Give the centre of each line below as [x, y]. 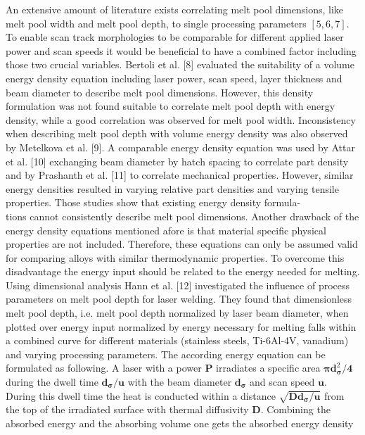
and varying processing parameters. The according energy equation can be [166, 354]
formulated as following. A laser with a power [104, 368]
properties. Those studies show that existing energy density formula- [153, 202]
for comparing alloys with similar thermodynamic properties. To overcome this [175, 257]
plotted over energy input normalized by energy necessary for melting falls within [181, 326]
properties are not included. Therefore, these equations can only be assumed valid [182, 244]
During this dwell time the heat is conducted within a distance [141, 395]
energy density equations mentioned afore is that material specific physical [166, 230]
